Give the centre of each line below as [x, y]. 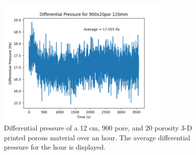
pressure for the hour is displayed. [55, 147]
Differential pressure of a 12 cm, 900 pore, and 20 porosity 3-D [98, 128]
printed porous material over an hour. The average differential [97, 137]
